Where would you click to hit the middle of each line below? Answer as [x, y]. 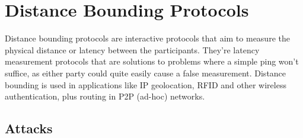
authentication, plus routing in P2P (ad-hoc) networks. [105, 96]
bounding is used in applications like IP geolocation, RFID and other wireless [146, 84]
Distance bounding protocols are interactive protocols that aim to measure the [147, 38]
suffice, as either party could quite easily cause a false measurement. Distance [146, 73]
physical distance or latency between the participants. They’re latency [132, 49]
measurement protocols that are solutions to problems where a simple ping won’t [152, 61]
